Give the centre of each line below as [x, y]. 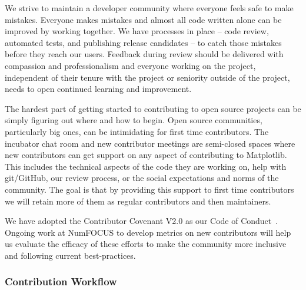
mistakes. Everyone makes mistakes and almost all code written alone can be [143, 19]
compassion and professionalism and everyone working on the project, [130, 65]
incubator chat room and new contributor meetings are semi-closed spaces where [150, 143]
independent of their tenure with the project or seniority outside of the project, [147, 77]
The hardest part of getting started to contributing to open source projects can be [153, 108]
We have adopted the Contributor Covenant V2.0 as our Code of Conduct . [142, 221]
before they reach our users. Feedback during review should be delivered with [144, 54]
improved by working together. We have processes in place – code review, [137, 31]
